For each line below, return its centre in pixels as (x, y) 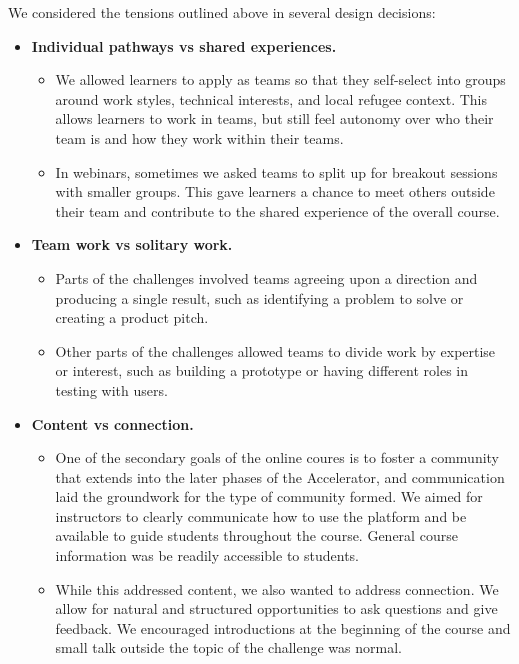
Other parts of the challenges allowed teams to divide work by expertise (275, 350)
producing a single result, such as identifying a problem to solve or (259, 297)
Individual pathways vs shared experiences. (184, 45)
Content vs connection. (112, 423)
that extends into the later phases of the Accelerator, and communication (280, 476)
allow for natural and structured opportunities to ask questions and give (276, 608)
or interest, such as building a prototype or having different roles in (261, 370)
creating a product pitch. (132, 317)
